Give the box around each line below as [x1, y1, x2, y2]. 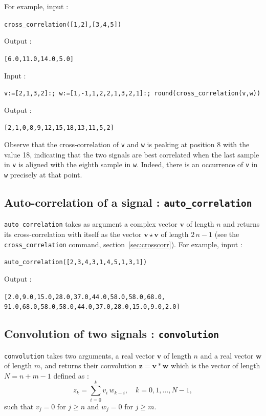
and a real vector [200, 350, 254, 361]
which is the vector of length [171, 360, 260, 371]
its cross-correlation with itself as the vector [4, 229, 142, 239]
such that [4, 401, 34, 411]
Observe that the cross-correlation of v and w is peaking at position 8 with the [4, 139, 250, 149]
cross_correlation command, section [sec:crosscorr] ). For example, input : [4, 239, 242, 249]
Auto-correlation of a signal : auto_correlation [4, 194, 252, 210]
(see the [214, 229, 239, 239]
